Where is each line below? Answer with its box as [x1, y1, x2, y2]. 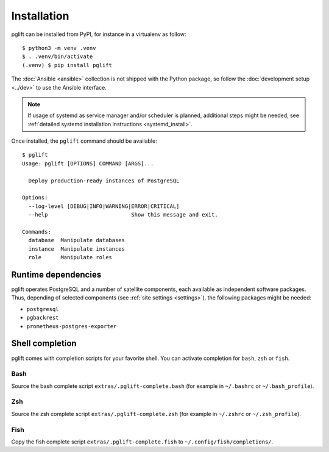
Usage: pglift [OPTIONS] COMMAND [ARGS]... [22, 160, 154, 167]
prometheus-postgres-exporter [26, 323, 117, 329]
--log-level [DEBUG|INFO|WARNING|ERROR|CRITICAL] [28, 203, 180, 210]
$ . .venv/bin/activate [22, 53, 93, 60]
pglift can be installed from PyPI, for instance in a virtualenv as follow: [11, 30, 186, 38]
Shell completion [11, 339, 77, 349]
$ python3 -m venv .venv [22, 45, 96, 51]
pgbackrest [26, 314, 59, 321]
